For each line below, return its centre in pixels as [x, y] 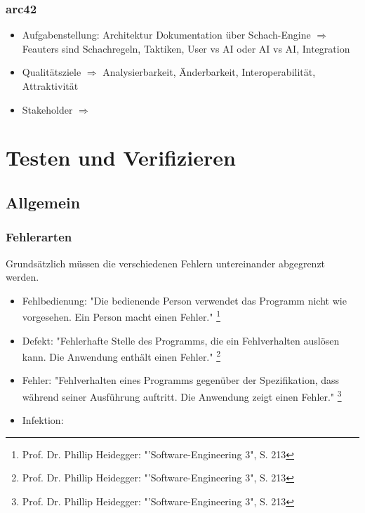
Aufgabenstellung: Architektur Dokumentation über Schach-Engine [166, 35]
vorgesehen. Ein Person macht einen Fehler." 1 [121, 315]
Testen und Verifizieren [121, 158]
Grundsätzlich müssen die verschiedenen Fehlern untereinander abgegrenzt [166, 263]
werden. [22, 277]
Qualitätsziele [52, 72]
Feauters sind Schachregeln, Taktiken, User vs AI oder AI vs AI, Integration [186, 48]
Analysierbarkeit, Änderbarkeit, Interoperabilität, [209, 72]
